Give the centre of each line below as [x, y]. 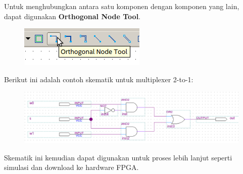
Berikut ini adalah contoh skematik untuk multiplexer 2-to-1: [99, 79]
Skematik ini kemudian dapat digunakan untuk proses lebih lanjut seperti [118, 157]
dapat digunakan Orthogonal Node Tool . [72, 16]
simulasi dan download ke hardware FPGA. [71, 167]
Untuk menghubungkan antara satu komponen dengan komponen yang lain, [122, 6]
